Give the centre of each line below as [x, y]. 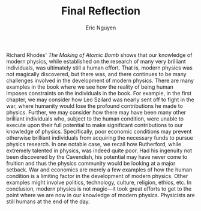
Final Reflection [101, 11]
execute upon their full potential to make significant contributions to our [94, 125]
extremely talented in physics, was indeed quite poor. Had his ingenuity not [99, 150]
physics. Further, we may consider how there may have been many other [96, 112]
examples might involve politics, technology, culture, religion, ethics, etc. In [99, 182]
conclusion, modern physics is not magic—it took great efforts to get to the [99, 189]
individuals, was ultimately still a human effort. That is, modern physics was [100, 68]
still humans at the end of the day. [48, 201]
